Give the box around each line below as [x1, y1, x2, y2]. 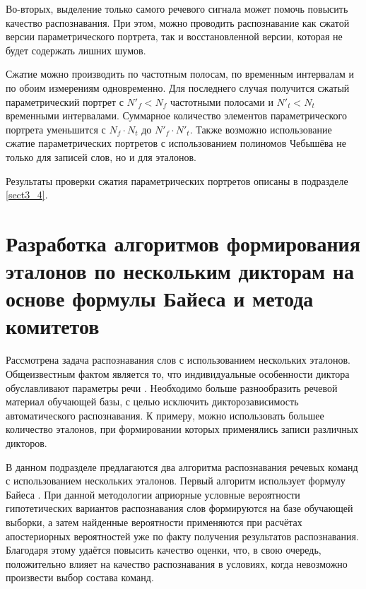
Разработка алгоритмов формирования [6, 228, 360, 257]
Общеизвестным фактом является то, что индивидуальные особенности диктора [6, 367, 350, 381]
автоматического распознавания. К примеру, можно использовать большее [6, 407, 324, 422]
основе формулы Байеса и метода [6, 284, 314, 313]
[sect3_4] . [6, 187, 48, 202]
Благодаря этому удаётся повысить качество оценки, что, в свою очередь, [6, 542, 321, 557]
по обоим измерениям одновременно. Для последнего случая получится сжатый [6, 80, 350, 95]
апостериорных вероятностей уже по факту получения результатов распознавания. [6, 528, 359, 543]
